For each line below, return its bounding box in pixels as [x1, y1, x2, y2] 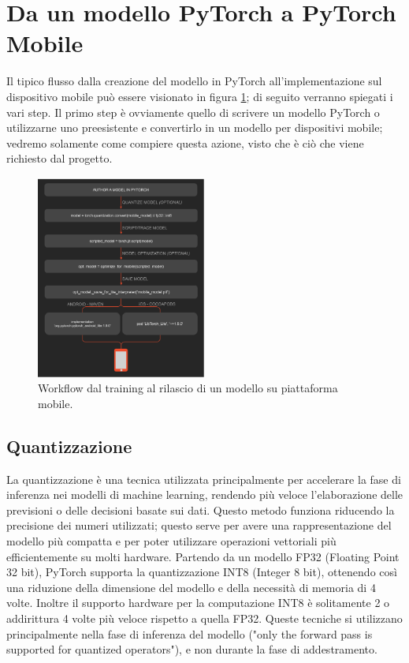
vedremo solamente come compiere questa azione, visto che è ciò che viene [6, 134, 364, 151]
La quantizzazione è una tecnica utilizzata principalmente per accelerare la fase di [6, 470, 401, 487]
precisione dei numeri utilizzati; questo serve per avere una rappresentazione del [6, 517, 392, 534]
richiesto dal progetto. [6, 150, 113, 167]
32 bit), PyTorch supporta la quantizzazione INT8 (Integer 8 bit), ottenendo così [6, 564, 397, 580]
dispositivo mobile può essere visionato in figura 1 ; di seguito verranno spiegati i [6, 88, 393, 104]
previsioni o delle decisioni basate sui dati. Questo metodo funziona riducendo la [6, 501, 395, 518]
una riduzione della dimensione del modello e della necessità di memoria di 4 [6, 579, 376, 595]
